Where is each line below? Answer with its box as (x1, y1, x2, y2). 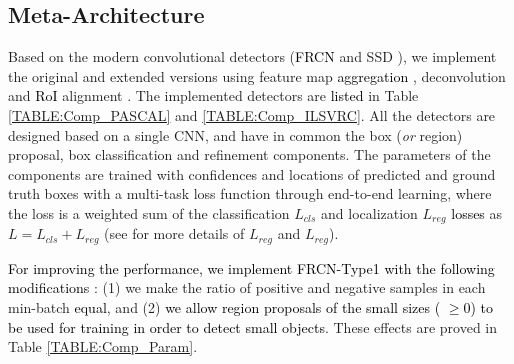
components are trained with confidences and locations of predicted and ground (8, 163, 496, 184)
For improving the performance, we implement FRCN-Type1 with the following (8, 257, 495, 278)
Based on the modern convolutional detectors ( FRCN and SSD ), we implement (8, 46, 497, 67)
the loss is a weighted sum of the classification (8, 202, 290, 223)
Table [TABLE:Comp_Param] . (8, 336, 198, 357)
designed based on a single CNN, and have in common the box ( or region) (8, 124, 463, 145)
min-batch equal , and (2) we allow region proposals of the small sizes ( (8, 297, 441, 318)
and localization (321, 202, 418, 223)
